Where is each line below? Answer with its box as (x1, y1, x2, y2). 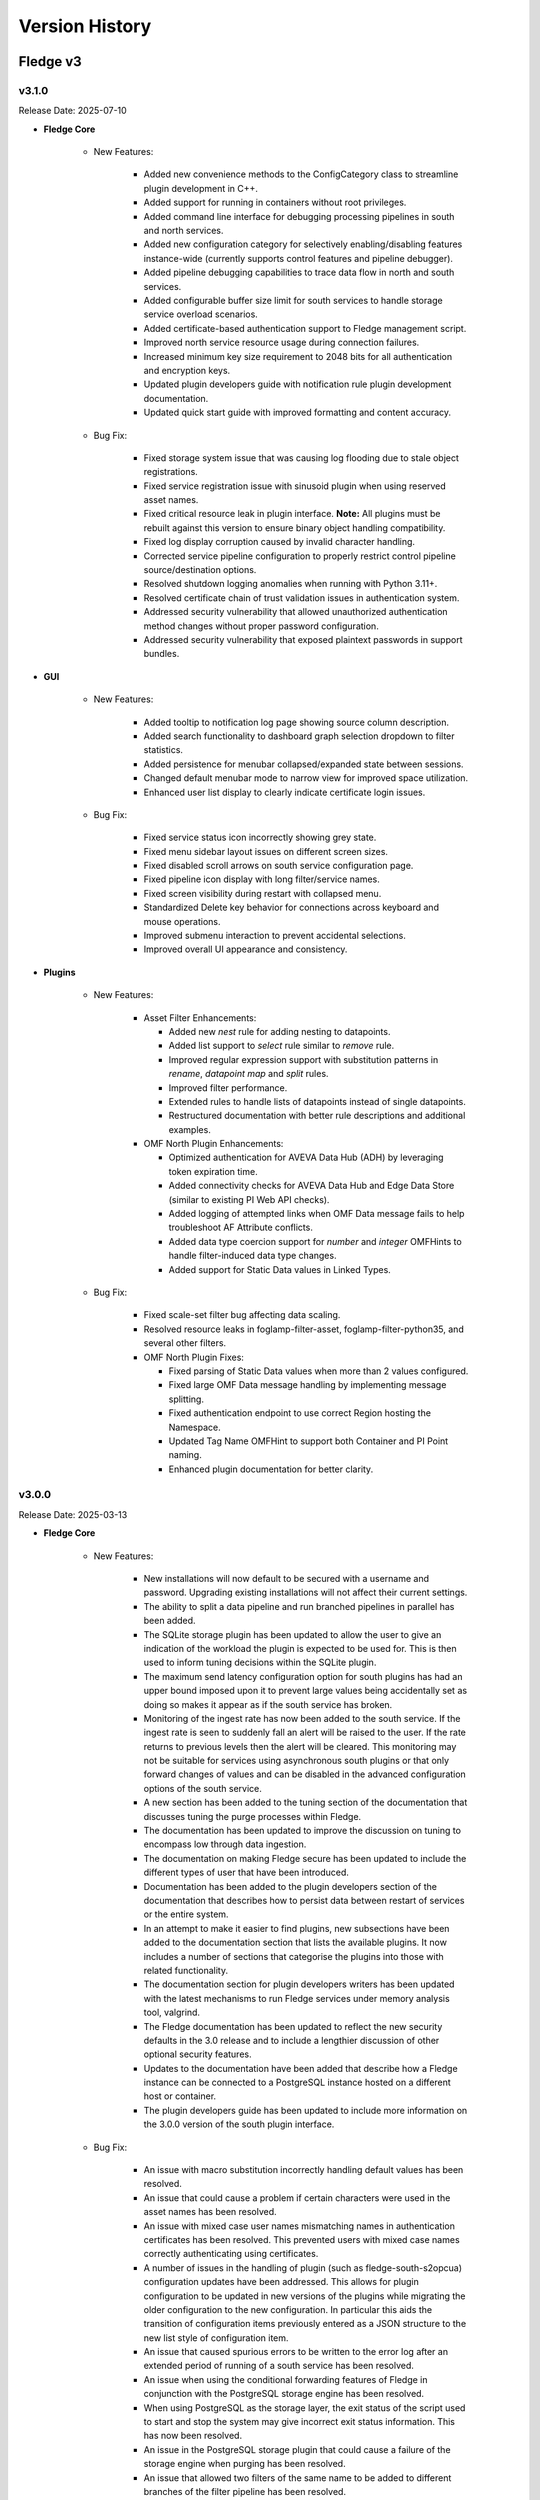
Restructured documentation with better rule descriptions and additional (168, 1110, 466, 1122)
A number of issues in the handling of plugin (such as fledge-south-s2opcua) (143, 2261, 463, 2274)
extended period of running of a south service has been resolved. (143, 2360, 415, 2372)
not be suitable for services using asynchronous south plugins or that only (143, 1755, 450, 1767)
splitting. (168, 1393, 205, 1405)
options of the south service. (143, 1782, 262, 1794)
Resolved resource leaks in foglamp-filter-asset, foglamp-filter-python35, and (143, 1323, 464, 1335)
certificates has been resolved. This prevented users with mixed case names (143, 2233, 460, 2245)
